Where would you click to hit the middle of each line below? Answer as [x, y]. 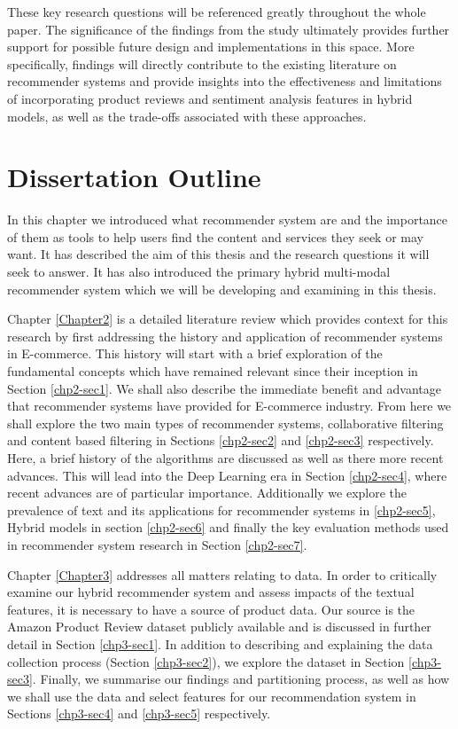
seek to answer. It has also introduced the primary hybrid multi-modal [199, 272]
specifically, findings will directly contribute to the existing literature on [202, 63]
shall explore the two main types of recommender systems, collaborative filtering [225, 423]
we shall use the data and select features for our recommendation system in [212, 696]
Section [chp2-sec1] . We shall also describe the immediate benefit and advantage [224, 388]
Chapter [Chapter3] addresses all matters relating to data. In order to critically [222, 574]
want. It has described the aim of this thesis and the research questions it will [218, 254]
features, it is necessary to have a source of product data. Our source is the [211, 609]
